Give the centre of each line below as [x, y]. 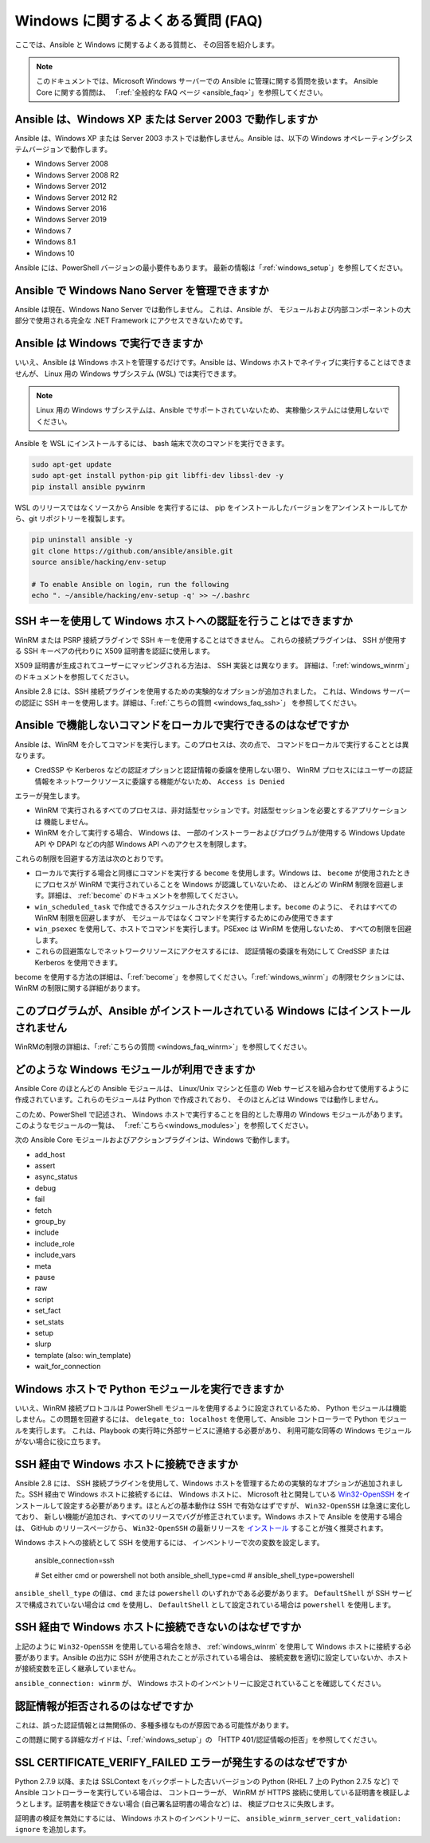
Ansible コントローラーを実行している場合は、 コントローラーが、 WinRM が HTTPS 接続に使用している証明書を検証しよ [213, 1793]
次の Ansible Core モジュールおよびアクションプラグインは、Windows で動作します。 [154, 1140]
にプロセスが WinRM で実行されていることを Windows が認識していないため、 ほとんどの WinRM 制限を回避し [216, 884]
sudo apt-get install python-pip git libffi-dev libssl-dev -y [158, 475]
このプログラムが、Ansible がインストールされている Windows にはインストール [213, 1011]
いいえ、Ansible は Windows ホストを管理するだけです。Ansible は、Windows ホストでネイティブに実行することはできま [213, 362]
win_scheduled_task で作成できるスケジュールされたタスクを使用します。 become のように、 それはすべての [216, 906]
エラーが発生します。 [49, 796]
